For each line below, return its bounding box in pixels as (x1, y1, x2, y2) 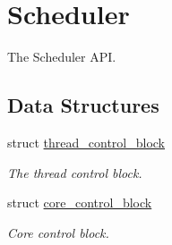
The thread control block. (7, 163, 142, 182)
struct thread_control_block (7, 132, 165, 151)
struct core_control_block (7, 193, 152, 212)
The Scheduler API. (7, 47, 116, 66)
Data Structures (7, 91, 159, 119)
